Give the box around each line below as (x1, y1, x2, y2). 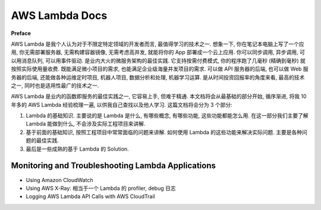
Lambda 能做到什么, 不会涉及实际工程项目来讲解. (26, 120, 146, 128)
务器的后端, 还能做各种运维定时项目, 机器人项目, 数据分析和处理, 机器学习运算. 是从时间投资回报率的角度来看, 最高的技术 (11, 74, 305, 81)
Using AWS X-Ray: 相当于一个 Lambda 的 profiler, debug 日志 (26, 184, 176, 192)
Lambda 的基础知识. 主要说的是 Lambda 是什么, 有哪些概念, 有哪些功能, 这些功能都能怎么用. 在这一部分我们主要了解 (26, 112, 309, 119)
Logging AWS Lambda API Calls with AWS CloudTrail (26, 193, 155, 200)
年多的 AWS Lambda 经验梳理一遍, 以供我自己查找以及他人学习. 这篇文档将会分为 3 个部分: (11, 101, 232, 108)
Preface (11, 30, 31, 37)
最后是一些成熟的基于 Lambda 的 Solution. (26, 145, 129, 152)
